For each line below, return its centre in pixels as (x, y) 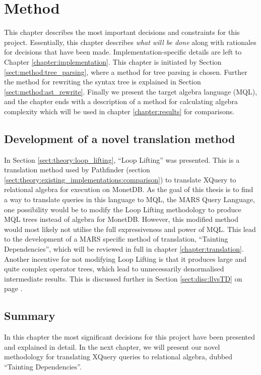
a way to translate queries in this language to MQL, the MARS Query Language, (129, 199)
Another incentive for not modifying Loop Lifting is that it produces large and (125, 259)
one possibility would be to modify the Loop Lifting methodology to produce (123, 209)
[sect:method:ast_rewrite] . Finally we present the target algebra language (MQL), (131, 91)
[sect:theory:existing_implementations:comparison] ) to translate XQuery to (120, 179)
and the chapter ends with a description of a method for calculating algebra (121, 101)
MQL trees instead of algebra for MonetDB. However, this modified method (121, 219)
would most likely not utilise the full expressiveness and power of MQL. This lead (130, 229)
